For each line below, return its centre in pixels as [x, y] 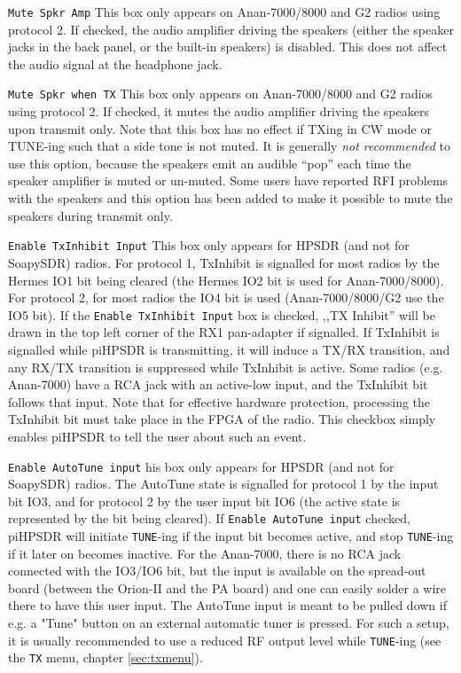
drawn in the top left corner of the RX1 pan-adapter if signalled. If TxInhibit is [224, 332]
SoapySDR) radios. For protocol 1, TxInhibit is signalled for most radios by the [224, 262]
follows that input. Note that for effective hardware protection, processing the [219, 401]
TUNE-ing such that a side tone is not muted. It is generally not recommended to [230, 146]
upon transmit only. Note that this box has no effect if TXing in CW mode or [220, 128]
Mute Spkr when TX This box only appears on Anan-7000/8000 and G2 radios [221, 94]
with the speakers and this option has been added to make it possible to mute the [230, 198]
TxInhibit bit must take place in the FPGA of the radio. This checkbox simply [222, 419]
